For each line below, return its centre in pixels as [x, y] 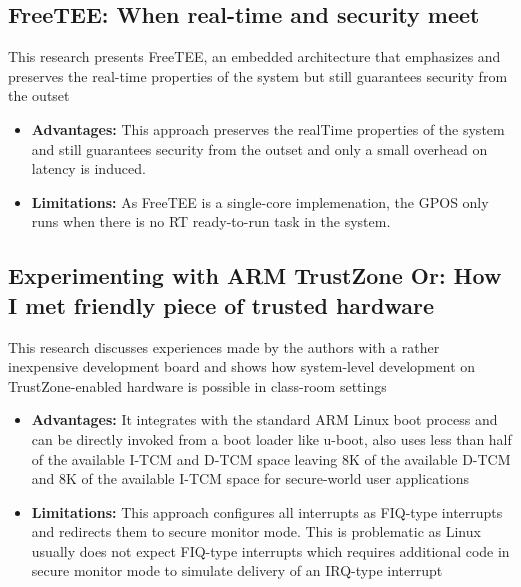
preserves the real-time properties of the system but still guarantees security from [258, 75]
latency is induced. [88, 168]
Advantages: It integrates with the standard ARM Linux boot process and [264, 419]
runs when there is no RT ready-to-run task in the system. [211, 221]
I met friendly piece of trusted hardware [221, 304]
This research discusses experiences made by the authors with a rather [224, 346]
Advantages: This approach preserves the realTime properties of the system [268, 128]
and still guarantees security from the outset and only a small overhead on [259, 148]
